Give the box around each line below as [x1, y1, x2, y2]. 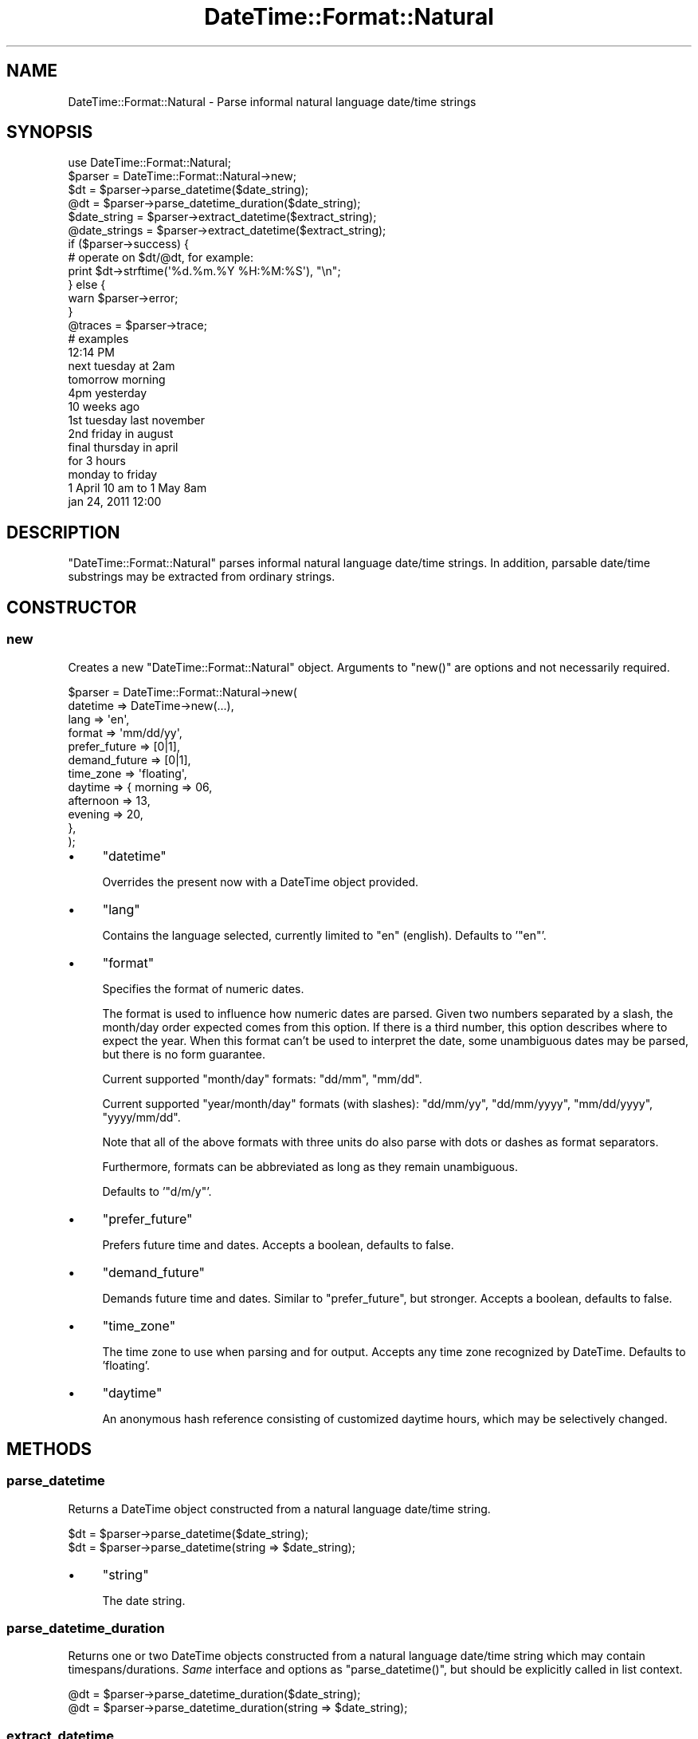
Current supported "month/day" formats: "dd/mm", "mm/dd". [102, 1071, 422, 1086]
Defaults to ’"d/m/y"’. [102, 1184, 212, 1198]
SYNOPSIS [6, 122, 93, 143]
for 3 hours [68, 454, 126, 468]
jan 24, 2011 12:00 [68, 495, 162, 509]
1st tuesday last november [68, 413, 206, 428]
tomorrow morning [68, 373, 166, 387]
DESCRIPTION [6, 522, 120, 542]
